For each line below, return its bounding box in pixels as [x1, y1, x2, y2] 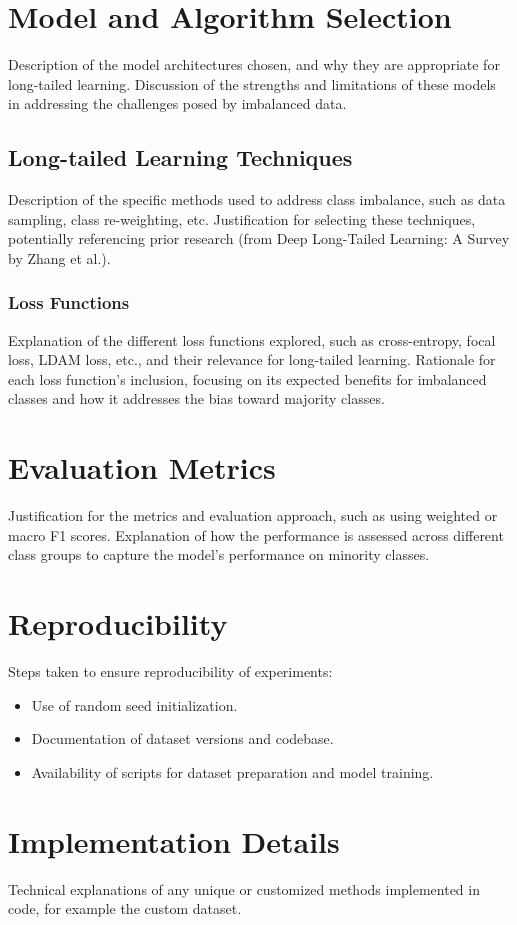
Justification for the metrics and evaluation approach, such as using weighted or [8, 505, 498, 526]
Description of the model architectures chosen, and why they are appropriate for [8, 54, 500, 75]
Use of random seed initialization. [31, 694, 238, 715]
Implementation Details [8, 820, 340, 861]
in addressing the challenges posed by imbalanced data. [8, 93, 347, 114]
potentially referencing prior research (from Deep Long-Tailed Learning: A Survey [8, 228, 510, 249]
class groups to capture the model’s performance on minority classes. [8, 544, 430, 565]
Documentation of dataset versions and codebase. [31, 728, 334, 749]
